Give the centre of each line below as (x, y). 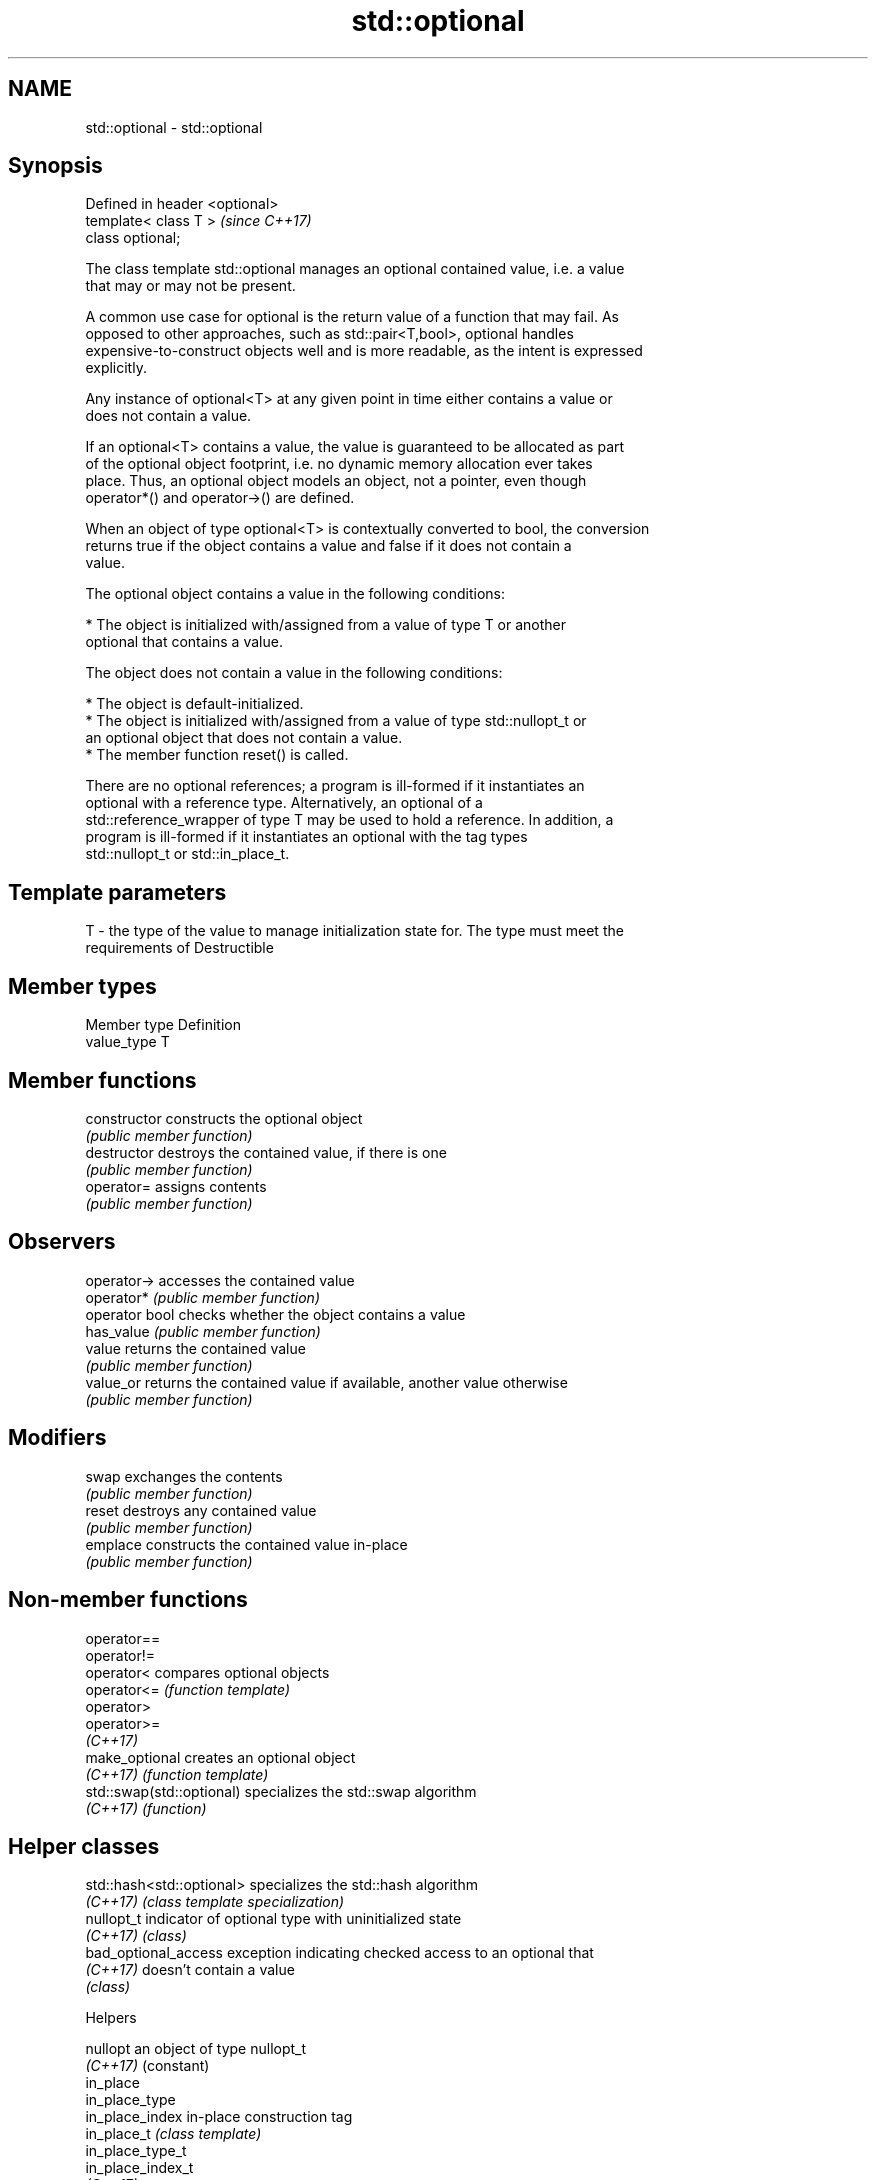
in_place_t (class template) (173, 2134)
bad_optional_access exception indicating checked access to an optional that (339, 1953)
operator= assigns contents (176, 1186)
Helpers (111, 2018)
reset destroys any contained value (201, 1510)
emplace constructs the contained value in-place (246, 1544)
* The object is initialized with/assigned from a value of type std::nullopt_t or (336, 721)
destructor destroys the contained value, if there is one (266, 1152)
